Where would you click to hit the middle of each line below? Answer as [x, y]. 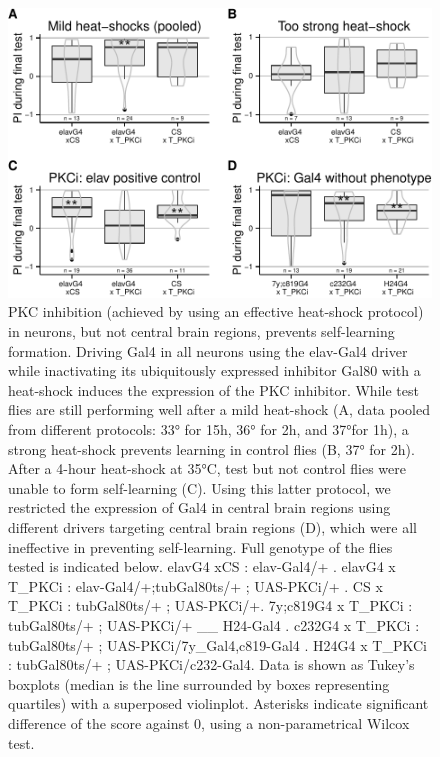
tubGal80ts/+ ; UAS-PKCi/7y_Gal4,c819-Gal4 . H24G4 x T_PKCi [217, 644]
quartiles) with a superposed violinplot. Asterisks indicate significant [218, 703]
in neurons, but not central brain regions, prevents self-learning [201, 331]
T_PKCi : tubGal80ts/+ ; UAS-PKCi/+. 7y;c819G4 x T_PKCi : [210, 605]
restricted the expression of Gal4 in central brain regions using [199, 507]
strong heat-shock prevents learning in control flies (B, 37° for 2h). [211, 448]
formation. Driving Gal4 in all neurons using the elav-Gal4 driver [208, 350]
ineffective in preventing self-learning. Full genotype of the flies [200, 546]
